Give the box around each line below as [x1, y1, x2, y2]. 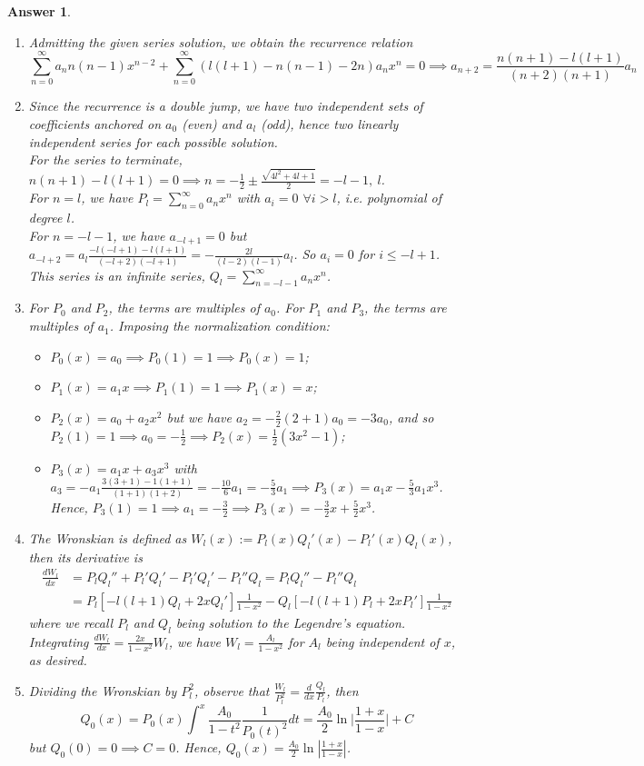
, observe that [194, 681, 270, 700]
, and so [388, 407, 434, 426]
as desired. [28, 650, 87, 669]
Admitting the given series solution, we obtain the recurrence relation [28, 32, 413, 51]
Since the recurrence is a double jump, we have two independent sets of [28, 96, 423, 115]
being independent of [325, 632, 440, 651]
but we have [166, 407, 233, 426]
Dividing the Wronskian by [28, 681, 177, 700]
